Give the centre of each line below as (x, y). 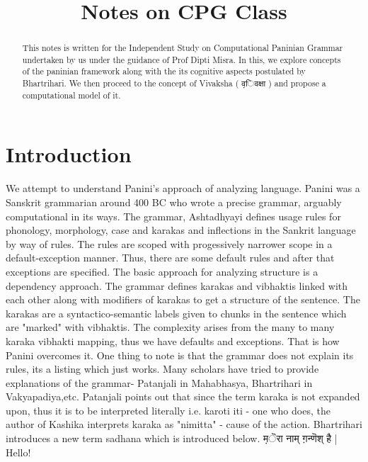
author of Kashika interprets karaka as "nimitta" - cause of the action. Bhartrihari (184, 424)
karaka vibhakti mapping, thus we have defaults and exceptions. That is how (173, 340)
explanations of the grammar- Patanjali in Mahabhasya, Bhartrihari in (159, 382)
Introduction (69, 154)
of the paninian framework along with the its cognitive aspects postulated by (164, 71)
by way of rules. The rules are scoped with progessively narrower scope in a (169, 243)
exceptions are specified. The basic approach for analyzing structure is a (162, 271)
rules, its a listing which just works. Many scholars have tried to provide (162, 369)
